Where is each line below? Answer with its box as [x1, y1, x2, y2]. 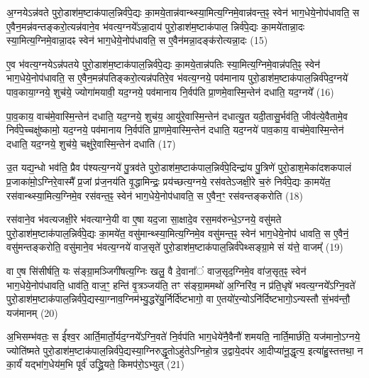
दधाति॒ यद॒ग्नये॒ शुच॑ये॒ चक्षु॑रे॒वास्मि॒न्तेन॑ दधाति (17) [6, 136, 176, 151]
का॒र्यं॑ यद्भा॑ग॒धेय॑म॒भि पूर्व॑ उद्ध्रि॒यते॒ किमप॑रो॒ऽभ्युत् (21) [6, 357, 184, 372]
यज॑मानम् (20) [6, 305, 58, 320]
